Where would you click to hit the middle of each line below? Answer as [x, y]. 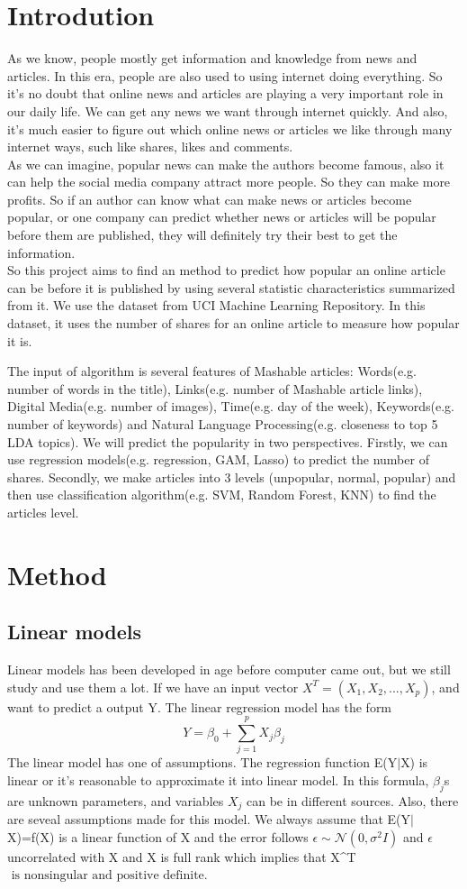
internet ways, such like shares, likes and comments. [150, 147]
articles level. [43, 512]
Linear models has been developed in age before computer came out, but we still [229, 669]
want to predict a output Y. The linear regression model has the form [200, 706]
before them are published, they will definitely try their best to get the [202, 235]
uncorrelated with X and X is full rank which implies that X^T [182, 856]
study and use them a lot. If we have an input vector [153, 687]
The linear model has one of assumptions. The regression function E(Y [202, 762]
